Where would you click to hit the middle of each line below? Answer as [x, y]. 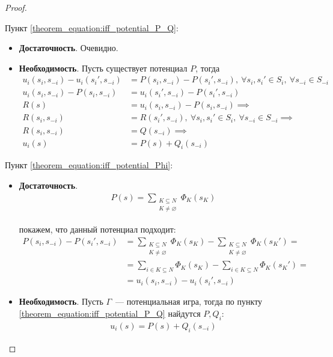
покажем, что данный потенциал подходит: [97, 229]
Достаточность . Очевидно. [69, 48]
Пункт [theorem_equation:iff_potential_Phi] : [89, 165]
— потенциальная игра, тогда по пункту [189, 301]
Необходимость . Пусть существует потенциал [103, 68]
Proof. [16, 7]
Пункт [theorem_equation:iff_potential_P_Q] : [92, 27]
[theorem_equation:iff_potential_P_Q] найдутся [110, 313]
